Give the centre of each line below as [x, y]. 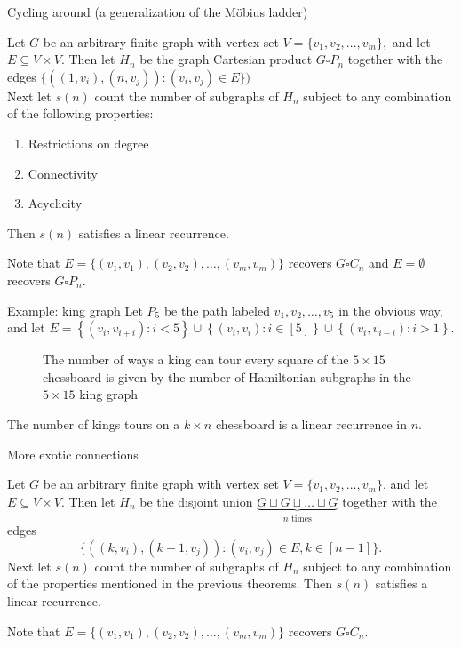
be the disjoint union [196, 501]
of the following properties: [80, 113]
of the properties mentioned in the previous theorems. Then [170, 583]
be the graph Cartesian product [226, 59]
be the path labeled [217, 310]
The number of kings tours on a [94, 423]
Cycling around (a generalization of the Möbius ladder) [158, 12]
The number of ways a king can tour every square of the [196, 359]
